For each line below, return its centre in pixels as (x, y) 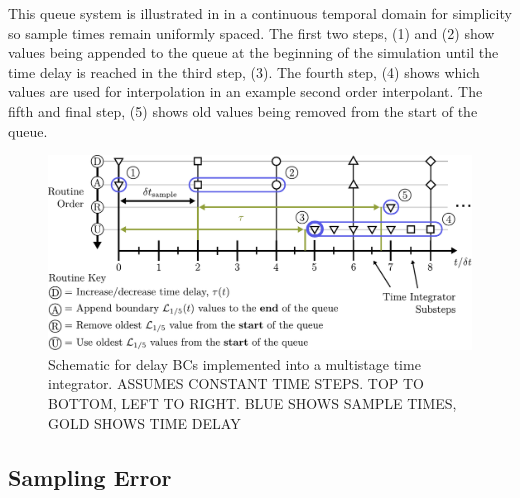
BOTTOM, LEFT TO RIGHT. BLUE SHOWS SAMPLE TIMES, (252, 402)
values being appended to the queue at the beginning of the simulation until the (253, 52)
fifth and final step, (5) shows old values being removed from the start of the (243, 110)
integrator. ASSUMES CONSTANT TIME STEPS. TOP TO (236, 383)
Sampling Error (90, 476)
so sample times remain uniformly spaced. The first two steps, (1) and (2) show (251, 32)
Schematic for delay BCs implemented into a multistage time (234, 363)
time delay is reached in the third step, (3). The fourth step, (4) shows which (244, 71)
